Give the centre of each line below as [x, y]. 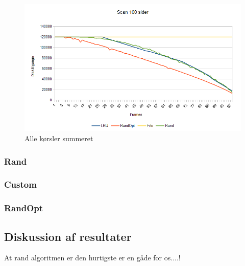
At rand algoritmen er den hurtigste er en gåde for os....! [92, 258]
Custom [20, 184]
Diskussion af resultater [68, 236]
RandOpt [24, 208]
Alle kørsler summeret [59, 138]
